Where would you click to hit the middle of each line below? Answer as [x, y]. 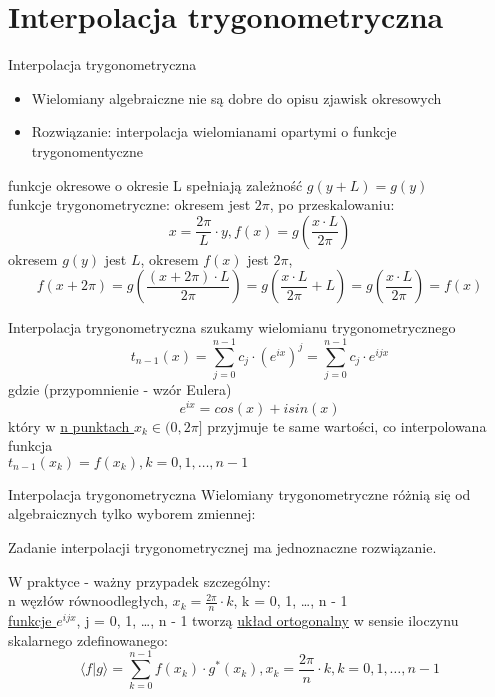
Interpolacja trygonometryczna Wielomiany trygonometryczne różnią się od [239, 493]
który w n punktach [69, 425]
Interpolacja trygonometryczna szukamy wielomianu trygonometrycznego [232, 327]
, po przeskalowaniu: [332, 204]
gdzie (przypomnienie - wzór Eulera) [120, 389]
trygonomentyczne [87, 150]
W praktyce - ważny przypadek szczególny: [139, 580]
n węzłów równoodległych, [88, 600]
